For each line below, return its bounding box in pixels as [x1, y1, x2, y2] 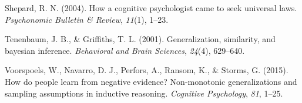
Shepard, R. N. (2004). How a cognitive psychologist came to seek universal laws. [5, 2, 297, 13]
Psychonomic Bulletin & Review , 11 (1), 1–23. [5, 13, 169, 25]
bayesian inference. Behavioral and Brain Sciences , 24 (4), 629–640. [5, 44, 245, 56]
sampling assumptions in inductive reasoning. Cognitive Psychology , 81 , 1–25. [5, 87, 283, 99]
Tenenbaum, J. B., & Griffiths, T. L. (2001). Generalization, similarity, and [5, 33, 276, 45]
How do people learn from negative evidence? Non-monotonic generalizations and [5, 75, 297, 87]
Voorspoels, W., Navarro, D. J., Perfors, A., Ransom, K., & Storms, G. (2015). [5, 64, 288, 76]
